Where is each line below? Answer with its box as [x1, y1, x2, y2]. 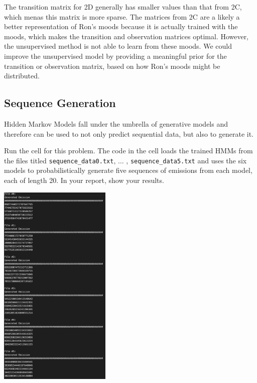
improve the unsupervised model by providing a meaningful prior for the [4, 50, 227, 61]
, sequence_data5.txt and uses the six [126, 155, 247, 165]
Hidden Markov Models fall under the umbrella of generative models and [4, 118, 228, 129]
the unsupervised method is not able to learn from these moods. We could [4, 41, 232, 51]
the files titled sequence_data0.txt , [4, 155, 116, 165]
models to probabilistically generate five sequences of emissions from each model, [4, 165, 252, 175]
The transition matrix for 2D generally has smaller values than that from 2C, [4, 2, 242, 12]
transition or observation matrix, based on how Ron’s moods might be [4, 60, 220, 71]
